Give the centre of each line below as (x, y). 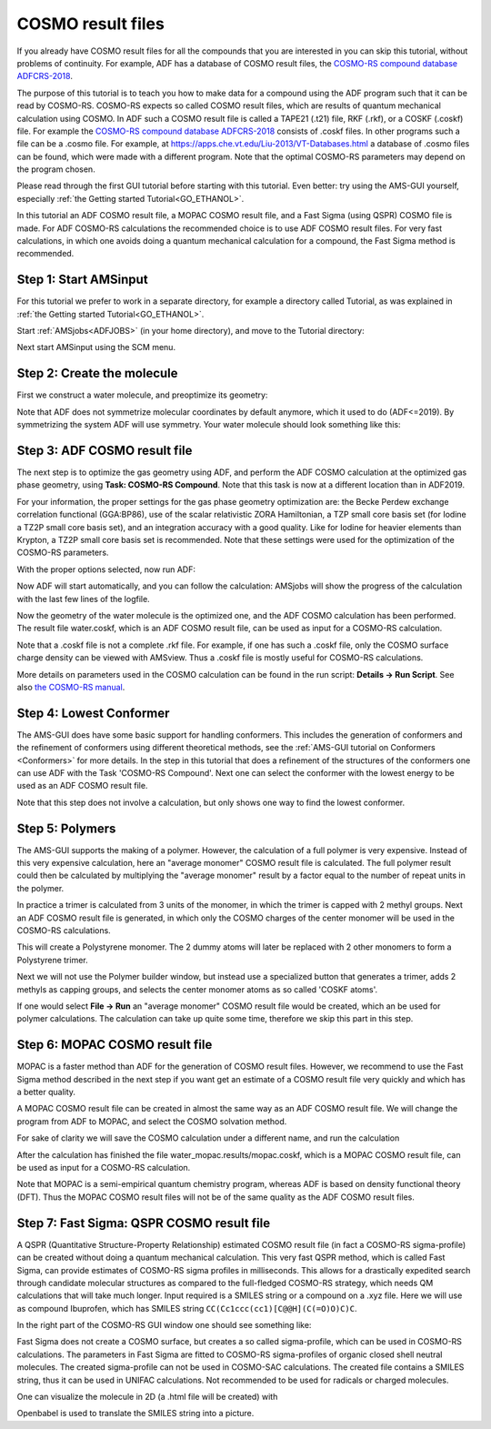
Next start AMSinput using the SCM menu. (96, 347)
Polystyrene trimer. (52, 960)
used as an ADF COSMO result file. (82, 786)
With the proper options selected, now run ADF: (106, 569)
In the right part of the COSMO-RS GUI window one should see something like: (164, 1325)
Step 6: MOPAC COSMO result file (115, 1045)
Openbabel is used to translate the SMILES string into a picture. (135, 1414)
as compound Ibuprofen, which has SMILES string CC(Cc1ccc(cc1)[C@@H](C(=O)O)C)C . (187, 1308)
